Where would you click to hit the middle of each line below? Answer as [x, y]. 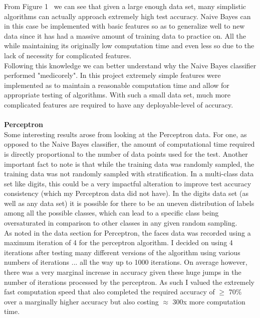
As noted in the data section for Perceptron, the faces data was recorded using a [127, 232]
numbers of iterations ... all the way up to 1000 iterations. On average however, [126, 262]
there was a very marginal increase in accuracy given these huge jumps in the [123, 272]
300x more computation [209, 301]
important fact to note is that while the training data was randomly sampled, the [129, 164]
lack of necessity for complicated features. [68, 55]
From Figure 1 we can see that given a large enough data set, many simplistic [125, 6]
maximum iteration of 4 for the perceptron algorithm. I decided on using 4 [118, 242]
